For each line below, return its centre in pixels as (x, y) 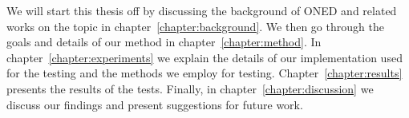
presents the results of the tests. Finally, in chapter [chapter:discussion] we (190, 88)
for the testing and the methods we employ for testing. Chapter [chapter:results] (204, 73)
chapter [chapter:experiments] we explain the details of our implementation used (204, 57)
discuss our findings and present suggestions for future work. (155, 104)
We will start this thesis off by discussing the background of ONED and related (202, 10)
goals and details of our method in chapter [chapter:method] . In (164, 42)
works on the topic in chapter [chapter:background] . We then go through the (195, 26)
